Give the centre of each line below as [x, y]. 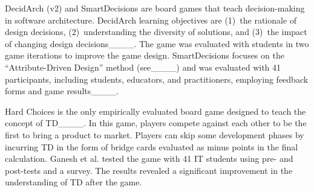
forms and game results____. [62, 91]
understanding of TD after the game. [74, 182]
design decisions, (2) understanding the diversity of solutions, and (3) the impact [156, 32]
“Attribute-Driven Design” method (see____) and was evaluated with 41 [143, 67]
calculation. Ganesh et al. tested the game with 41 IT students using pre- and [149, 158]
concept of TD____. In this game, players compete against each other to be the [156, 123]
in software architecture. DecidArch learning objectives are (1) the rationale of [151, 20]
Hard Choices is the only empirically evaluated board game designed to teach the [155, 111]
